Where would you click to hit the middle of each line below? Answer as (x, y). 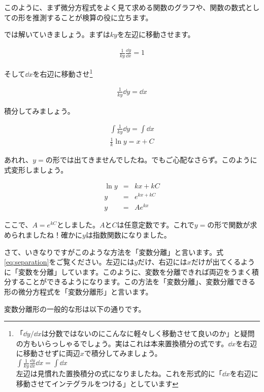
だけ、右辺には (162, 262)
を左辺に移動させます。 (156, 34)
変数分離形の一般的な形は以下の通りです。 (75, 308)
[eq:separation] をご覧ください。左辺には (69, 262)
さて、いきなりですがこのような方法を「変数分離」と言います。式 (114, 252)
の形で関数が (229, 225)
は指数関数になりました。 (128, 234)
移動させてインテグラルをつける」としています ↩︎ (97, 383)
